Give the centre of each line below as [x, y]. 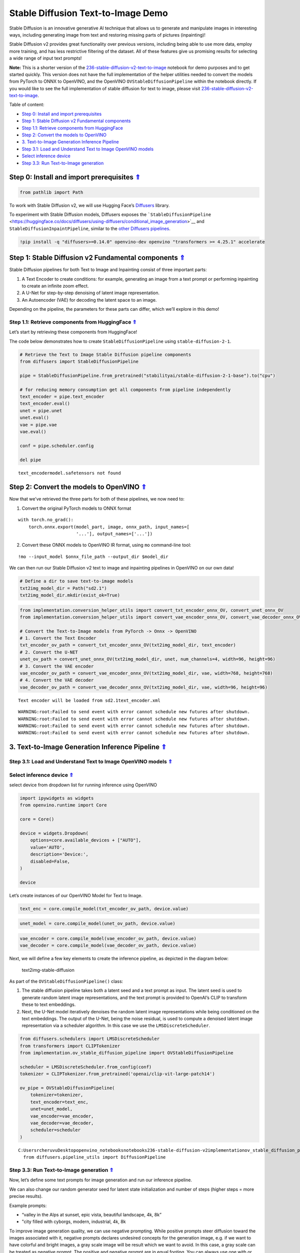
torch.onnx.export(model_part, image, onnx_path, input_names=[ [109, 527]
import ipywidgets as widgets [57, 798]
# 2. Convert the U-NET [49, 652]
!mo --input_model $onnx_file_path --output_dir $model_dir [93, 557]
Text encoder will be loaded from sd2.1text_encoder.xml [89, 700]
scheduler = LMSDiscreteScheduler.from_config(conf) [86, 1067]
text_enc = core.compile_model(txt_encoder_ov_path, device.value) [104, 909]
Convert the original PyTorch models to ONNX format [76, 508]
